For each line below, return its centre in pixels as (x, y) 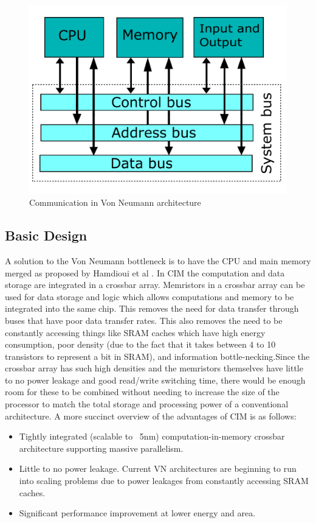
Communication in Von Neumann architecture (115, 202)
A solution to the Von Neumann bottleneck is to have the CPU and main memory (158, 260)
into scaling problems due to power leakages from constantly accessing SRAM (164, 481)
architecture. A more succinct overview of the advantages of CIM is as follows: (151, 416)
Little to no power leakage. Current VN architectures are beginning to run (158, 469)
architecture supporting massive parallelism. (101, 448)
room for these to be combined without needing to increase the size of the (142, 392)
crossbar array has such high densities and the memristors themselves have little (154, 368)
